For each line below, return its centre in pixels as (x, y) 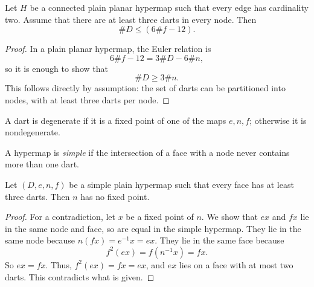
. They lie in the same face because (219, 240)
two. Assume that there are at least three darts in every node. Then (131, 19)
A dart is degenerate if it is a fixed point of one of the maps (116, 120)
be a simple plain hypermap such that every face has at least (181, 184)
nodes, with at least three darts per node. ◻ (87, 99)
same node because (40, 240)
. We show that (229, 217)
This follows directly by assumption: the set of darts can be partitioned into (145, 88)
